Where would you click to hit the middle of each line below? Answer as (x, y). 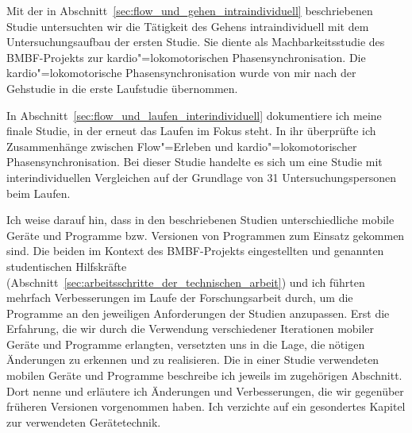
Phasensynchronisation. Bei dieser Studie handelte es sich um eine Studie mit (194, 162)
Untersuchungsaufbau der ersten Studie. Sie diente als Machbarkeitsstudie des (196, 42)
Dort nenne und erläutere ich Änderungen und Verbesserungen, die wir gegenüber (205, 390)
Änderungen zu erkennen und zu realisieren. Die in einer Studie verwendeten (193, 360)
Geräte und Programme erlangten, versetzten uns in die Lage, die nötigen (186, 344)
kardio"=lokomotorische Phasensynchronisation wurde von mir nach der (181, 73)
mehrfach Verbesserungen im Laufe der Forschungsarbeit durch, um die (180, 298)
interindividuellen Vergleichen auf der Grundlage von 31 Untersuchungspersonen (202, 177)
